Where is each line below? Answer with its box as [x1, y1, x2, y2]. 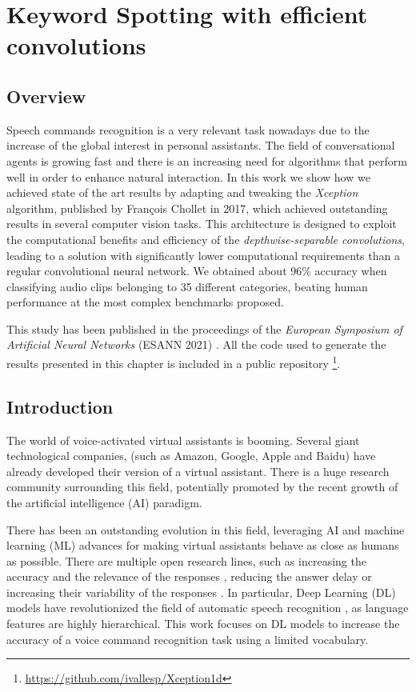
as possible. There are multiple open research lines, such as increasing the [6, 552, 366, 569]
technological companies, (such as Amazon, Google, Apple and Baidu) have [6, 447, 376, 464]
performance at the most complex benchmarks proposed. [6, 294, 284, 310]
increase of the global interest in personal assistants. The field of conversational [6, 137, 395, 154]
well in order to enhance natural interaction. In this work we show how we [6, 168, 370, 185]
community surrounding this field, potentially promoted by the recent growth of [6, 478, 398, 495]
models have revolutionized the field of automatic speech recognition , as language [6, 599, 409, 616]
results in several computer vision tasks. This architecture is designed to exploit [6, 215, 397, 232]
